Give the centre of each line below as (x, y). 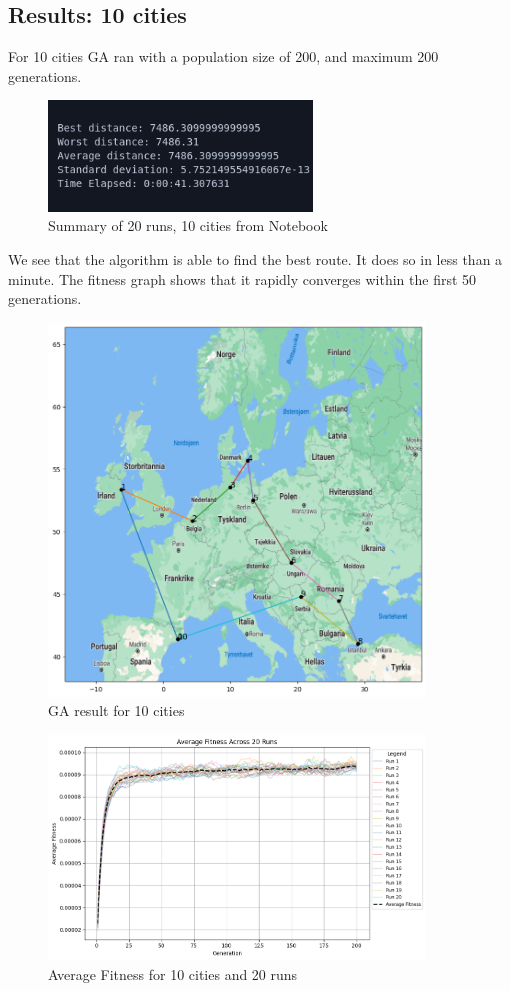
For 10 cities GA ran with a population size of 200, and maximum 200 (223, 56)
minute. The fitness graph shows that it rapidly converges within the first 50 (242, 278)
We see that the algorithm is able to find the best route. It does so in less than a (255, 259)
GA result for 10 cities (116, 710)
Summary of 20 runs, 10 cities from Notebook (188, 225)
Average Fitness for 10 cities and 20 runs (173, 973)
